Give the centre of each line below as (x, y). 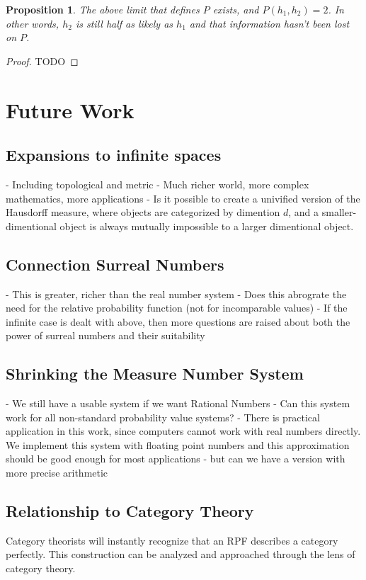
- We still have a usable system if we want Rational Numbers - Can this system (178, 403)
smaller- (339, 212)
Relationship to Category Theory (130, 511)
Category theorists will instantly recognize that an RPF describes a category (172, 540)
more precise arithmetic (57, 473)
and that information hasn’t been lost (269, 23)
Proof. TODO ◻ (42, 61)
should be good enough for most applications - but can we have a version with (176, 459)
